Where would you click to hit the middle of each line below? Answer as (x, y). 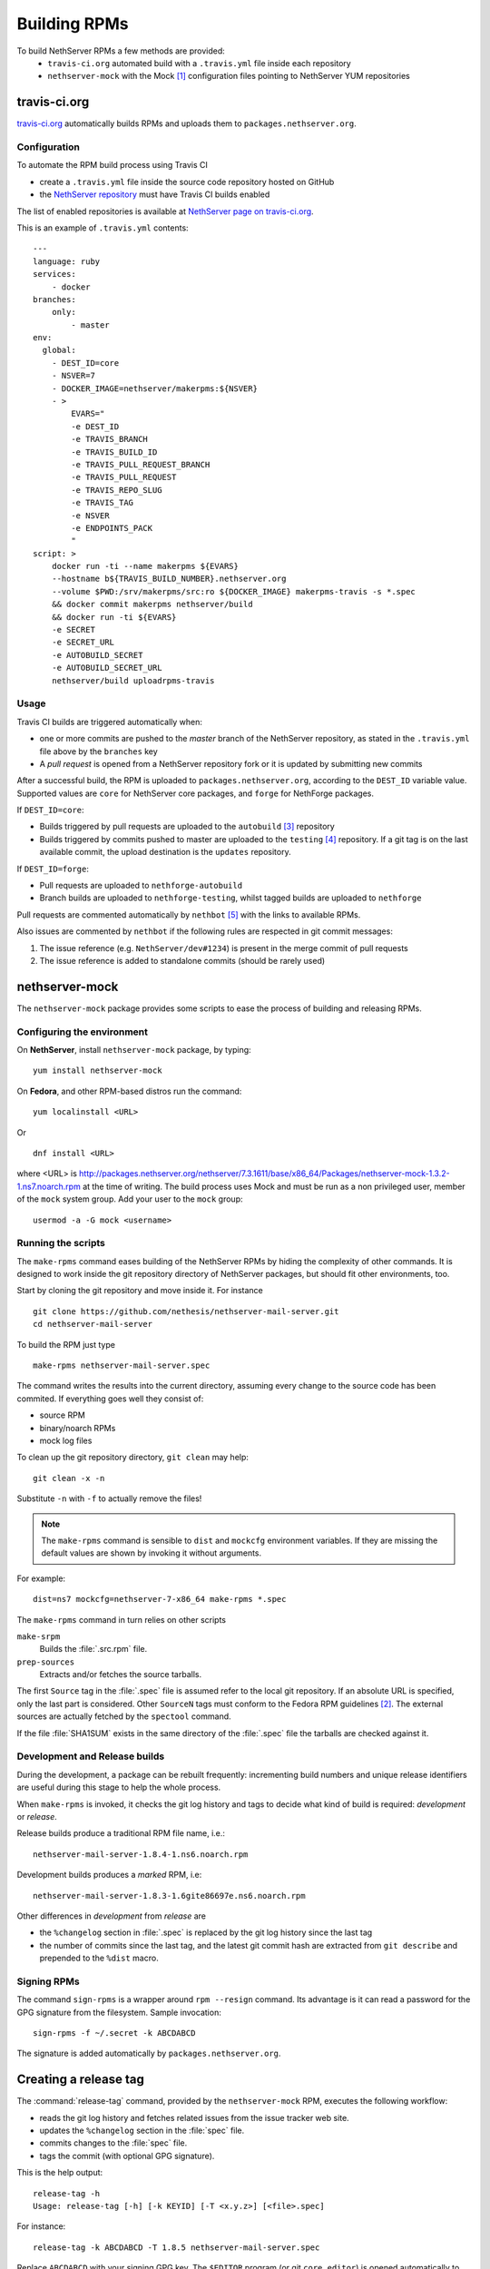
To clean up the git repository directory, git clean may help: (133, 1458)
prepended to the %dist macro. (99, 1958)
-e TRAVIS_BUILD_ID (114, 452)
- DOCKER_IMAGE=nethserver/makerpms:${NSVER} (155, 388)
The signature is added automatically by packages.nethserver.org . (149, 2053)
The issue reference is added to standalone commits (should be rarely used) (182, 961)
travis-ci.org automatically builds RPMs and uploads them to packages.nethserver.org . (187, 123)
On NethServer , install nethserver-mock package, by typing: (134, 1050)
